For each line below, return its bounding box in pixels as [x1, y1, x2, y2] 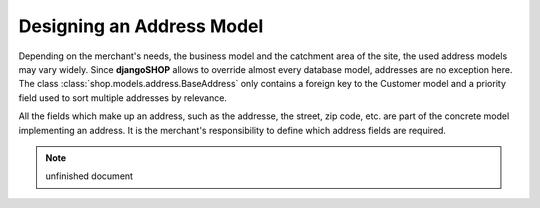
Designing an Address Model [18, 15, 264, 37]
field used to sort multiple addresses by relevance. [18, 91, 227, 104]
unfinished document [45, 170, 134, 182]
